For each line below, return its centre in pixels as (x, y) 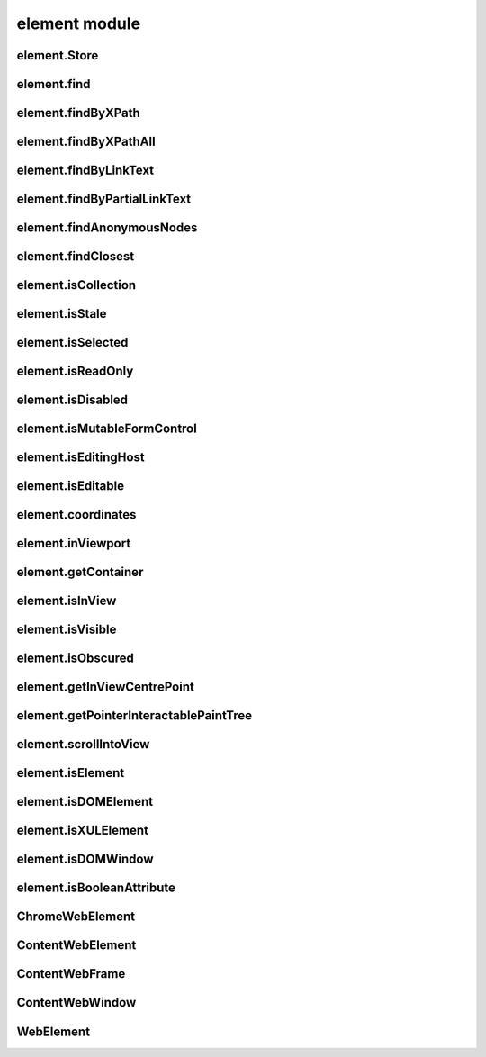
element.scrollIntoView (83, 744)
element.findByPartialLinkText (104, 199)
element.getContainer (80, 572)
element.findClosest (76, 257)
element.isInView (67, 601)
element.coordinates (76, 515)
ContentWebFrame (71, 974)
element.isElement (71, 773)
